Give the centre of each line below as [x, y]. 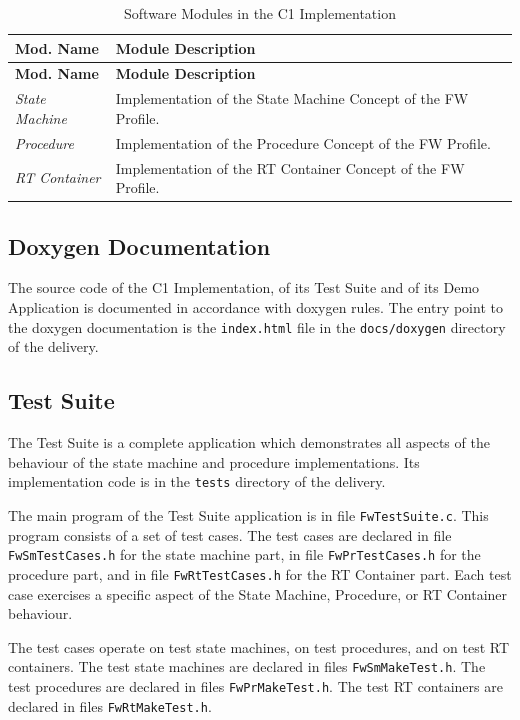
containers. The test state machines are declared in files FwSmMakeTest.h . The [247, 666]
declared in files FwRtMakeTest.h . [110, 705]
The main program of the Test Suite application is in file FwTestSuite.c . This [248, 514]
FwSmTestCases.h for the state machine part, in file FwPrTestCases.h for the [244, 554]
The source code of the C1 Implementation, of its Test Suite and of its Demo [244, 287]
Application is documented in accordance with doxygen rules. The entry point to [255, 307]
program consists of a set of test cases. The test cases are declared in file [230, 534]
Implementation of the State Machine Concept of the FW [292, 98]
